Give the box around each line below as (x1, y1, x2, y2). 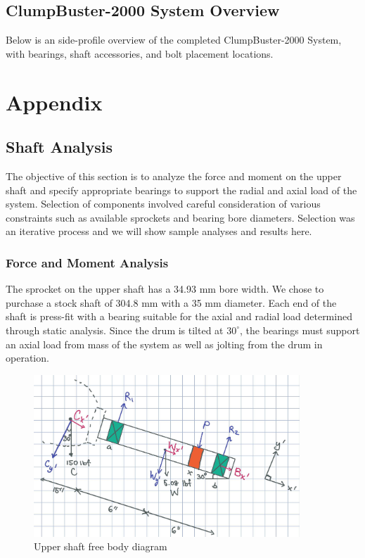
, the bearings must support (240, 322, 360, 337)
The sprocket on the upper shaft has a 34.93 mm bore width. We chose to (6, 281, 324, 296)
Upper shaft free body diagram (34, 539, 167, 554)
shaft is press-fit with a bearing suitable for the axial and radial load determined (6, 309, 352, 324)
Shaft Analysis (6, 136, 113, 158)
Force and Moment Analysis (6, 253, 169, 271)
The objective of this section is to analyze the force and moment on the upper (6, 168, 342, 183)
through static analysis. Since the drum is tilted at (6, 322, 224, 337)
